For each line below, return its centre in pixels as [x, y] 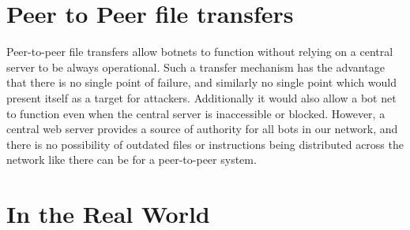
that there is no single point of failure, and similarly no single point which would [201, 82]
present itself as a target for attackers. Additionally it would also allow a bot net [201, 97]
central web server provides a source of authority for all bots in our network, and [202, 129]
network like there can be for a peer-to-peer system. [132, 160]
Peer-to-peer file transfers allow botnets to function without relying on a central [200, 52]
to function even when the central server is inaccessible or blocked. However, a [196, 113]
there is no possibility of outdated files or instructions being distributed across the [205, 144]
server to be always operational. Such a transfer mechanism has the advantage [196, 67]
